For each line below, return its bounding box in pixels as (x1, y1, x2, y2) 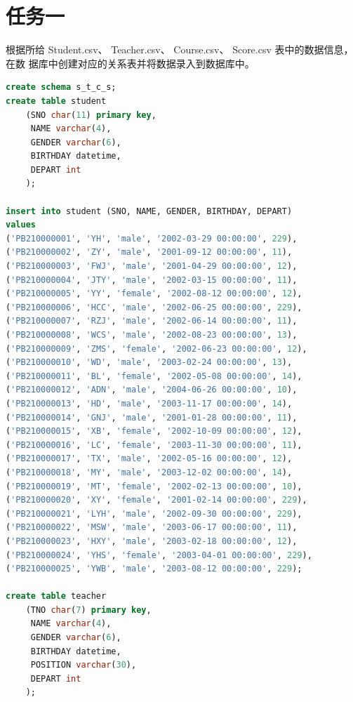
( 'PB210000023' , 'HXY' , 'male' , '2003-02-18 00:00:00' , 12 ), (6, 536, 298, 546)
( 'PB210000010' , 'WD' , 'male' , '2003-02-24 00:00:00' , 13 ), (6, 357, 293, 368)
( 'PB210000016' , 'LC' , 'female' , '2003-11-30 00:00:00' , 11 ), (6, 439, 302, 450)
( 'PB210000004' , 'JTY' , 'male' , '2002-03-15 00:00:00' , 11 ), (6, 274, 298, 285)
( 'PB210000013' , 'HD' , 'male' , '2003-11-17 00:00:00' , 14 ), (6, 398, 293, 409)
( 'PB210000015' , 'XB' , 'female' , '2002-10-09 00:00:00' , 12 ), (6, 426, 302, 437)
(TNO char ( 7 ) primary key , (25, 604, 152, 615)
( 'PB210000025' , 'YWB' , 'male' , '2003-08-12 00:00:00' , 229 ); (6, 564, 302, 574)
